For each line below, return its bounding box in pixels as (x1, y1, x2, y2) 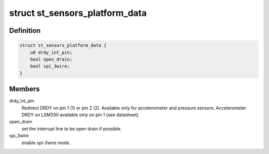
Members (9, 85, 40, 93)
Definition (9, 26, 41, 35)
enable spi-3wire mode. (21, 140, 71, 146)
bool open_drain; (30, 56, 73, 62)
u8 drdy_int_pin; (30, 50, 73, 55)
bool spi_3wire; (30, 64, 70, 69)
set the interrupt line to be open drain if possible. (21, 126, 122, 132)
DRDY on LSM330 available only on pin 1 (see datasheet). (21, 112, 140, 118)
